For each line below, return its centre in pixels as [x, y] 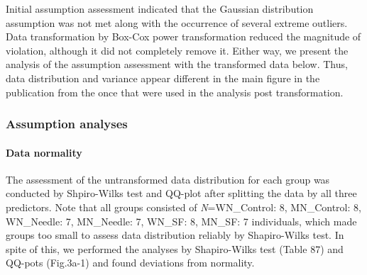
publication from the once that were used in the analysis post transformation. [175, 92]
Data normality [44, 152]
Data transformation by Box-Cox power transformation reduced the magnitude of [183, 37]
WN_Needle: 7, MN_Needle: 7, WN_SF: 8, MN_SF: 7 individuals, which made [181, 221]
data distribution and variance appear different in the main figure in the [163, 78]
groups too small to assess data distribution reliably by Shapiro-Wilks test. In [175, 235]
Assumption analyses [67, 124]
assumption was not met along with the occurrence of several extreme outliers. [177, 22]
